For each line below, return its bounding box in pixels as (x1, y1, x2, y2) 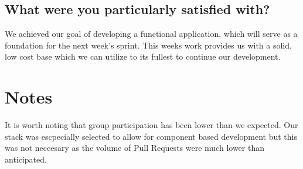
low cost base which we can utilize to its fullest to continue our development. (5, 50, 281, 63)
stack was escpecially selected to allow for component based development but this (5, 130, 297, 142)
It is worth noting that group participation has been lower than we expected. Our (5, 119, 298, 131)
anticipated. (5, 153, 47, 165)
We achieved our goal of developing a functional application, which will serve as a (5, 27, 298, 40)
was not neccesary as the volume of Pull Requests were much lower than (5, 142, 264, 154)
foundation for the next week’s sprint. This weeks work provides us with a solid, (5, 39, 292, 51)
